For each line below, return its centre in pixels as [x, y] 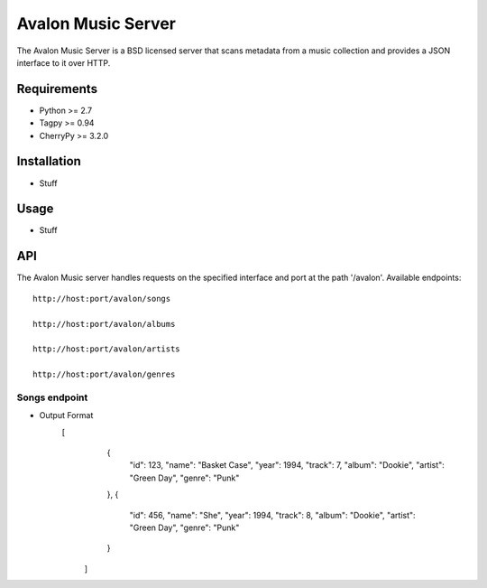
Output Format [66, 415]
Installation [49, 161]
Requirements [57, 89]
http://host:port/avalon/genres [104, 374]
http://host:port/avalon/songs [102, 299]
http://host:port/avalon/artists [106, 349]
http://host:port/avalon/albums [104, 324]
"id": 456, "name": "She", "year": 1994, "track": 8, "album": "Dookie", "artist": [272, 515]
